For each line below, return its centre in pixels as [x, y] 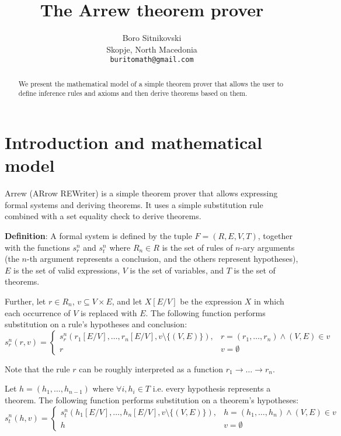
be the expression [211, 301]
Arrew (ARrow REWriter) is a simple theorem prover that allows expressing [141, 193]
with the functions [37, 247]
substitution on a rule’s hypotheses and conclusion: [96, 324]
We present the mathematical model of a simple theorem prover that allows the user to [151, 83]
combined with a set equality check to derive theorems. [103, 216]
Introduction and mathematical [133, 142]
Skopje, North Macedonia [152, 49]
